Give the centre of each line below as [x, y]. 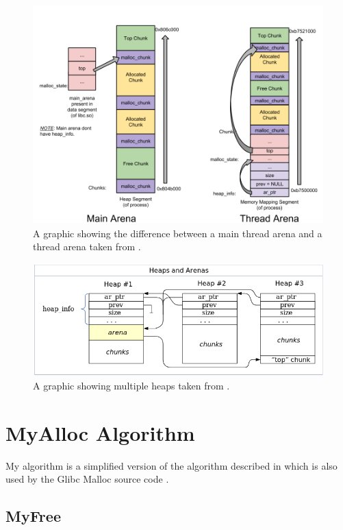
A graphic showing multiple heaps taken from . [131, 385]
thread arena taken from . [87, 246]
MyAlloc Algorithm [100, 432]
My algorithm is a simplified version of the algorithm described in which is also [171, 465]
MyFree [33, 516]
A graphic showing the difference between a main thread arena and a [178, 233]
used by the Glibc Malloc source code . [87, 479]
